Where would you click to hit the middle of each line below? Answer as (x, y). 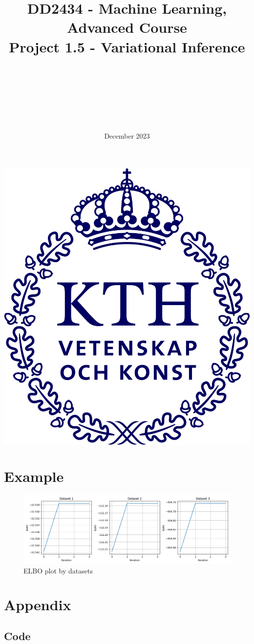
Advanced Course (127, 27)
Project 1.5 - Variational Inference (127, 46)
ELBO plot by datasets (58, 571)
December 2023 (127, 135)
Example (34, 476)
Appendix (38, 605)
